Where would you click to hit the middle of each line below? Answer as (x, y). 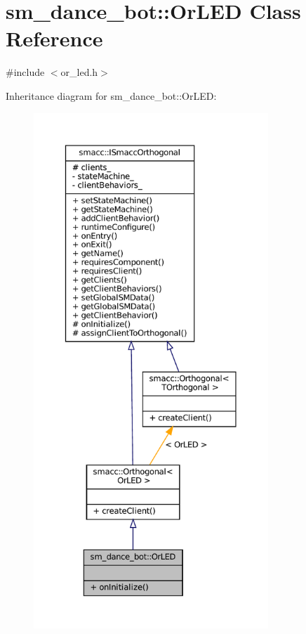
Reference (54, 38)
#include (25, 72)
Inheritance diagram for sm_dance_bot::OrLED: (111, 95)
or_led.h (79, 72)
